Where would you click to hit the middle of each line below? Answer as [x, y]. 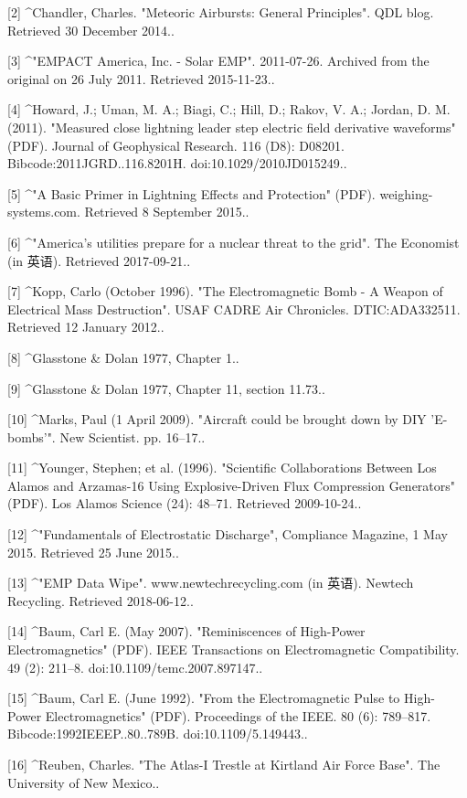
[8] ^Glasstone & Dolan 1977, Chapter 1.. [123, 357]
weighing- [406, 193]
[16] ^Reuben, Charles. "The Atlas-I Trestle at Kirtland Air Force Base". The [224, 764]
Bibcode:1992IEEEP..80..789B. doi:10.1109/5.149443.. [158, 734]
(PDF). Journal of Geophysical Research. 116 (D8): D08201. [176, 145]
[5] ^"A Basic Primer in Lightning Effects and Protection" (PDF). [191, 193]
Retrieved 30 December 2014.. [91, 30]
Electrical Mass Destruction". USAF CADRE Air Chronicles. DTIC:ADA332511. [234, 309]
